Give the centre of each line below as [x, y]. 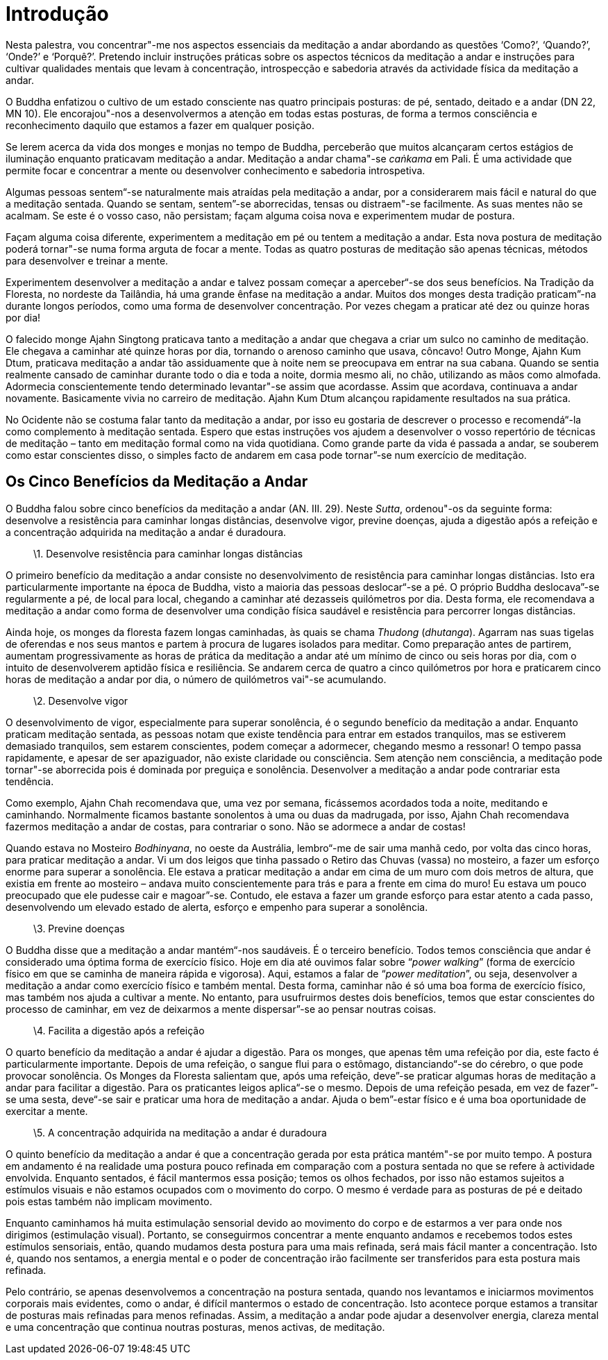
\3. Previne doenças [79, 928]
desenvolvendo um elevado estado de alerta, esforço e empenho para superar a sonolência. [217, 907]
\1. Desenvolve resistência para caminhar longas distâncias [168, 553]
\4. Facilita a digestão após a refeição [119, 1030]
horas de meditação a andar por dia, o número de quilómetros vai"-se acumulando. [196, 679]
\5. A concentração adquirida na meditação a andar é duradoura [180, 1132]
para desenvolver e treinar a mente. [87, 260]
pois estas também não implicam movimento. [109, 1201]
